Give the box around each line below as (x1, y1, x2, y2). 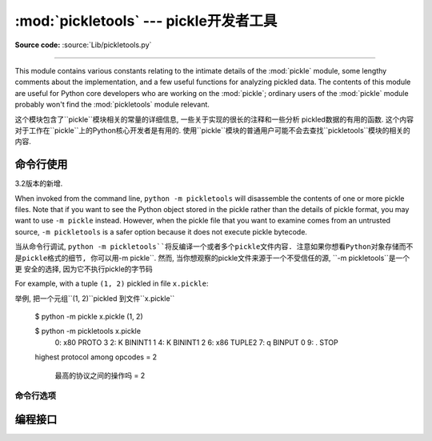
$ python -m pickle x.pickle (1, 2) (34, 312, 143, 322)
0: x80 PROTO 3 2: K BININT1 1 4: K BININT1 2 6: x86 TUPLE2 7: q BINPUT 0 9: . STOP (54, 337, 339, 347)
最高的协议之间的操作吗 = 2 (54, 371, 146, 380)
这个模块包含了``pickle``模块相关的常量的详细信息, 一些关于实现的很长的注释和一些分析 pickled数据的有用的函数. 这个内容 (14, 114, 414, 124)
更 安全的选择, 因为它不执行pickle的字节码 (14, 264, 154, 274)
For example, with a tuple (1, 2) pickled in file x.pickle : (14, 279, 209, 288)
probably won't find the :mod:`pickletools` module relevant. (14, 100, 210, 110)
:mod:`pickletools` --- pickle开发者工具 (14, 12, 278, 30)
